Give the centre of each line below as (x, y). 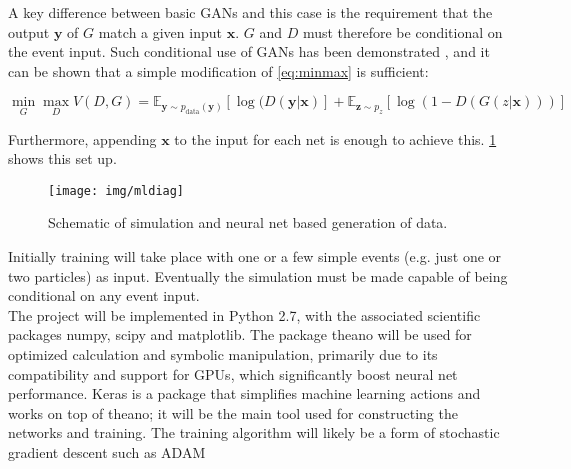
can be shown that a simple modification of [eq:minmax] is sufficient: (218, 70)
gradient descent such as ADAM (107, 451)
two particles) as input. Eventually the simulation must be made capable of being (258, 275)
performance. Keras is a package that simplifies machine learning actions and (244, 393)
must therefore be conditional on (402, 31)
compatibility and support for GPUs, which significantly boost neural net (233, 373)
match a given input (160, 31)
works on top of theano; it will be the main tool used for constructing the (233, 412)
